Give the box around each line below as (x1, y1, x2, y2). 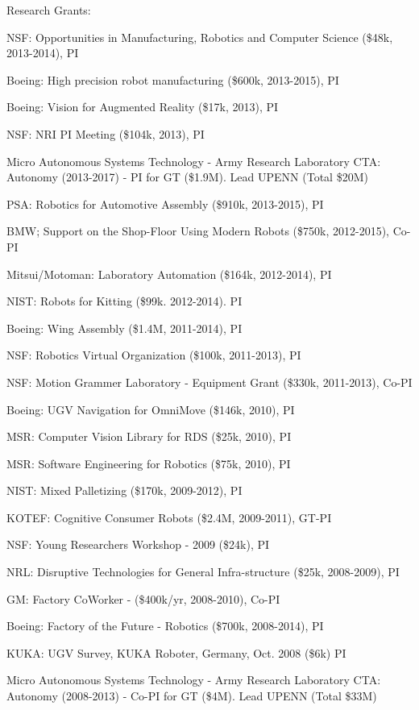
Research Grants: (6, 2, 91, 18)
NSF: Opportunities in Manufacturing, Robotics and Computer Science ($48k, (6, 28, 393, 45)
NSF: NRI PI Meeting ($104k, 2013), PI (6, 125, 205, 142)
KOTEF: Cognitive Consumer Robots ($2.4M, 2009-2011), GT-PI (6, 509, 332, 525)
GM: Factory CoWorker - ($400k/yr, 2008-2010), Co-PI (6, 590, 280, 607)
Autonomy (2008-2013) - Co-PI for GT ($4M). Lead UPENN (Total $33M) (6, 687, 377, 704)
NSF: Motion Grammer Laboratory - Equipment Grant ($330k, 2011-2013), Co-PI (6, 373, 413, 390)
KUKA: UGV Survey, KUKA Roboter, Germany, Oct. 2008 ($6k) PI (6, 644, 346, 661)
